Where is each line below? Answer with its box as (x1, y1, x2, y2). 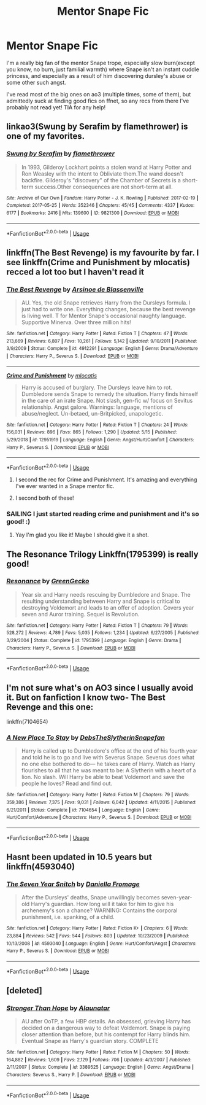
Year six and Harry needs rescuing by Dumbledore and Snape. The (21, 591, 191, 598)
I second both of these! (15, 494, 75, 502)
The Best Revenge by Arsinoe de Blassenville (6, 285, 144, 293)
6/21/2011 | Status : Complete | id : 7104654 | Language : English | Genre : (6, 807, 161, 813)
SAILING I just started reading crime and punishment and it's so (6, 510, 199, 518)
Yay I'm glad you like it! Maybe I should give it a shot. (15, 531, 149, 538)
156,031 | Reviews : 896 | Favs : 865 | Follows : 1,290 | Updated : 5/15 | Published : (6, 429, 177, 435)
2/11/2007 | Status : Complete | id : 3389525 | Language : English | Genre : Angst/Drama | (6, 1064, 194, 1071)
